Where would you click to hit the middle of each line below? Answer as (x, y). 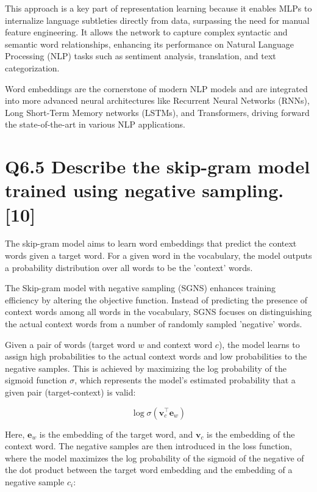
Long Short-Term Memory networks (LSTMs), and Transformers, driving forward (157, 112)
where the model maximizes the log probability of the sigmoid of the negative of (155, 458)
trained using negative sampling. (144, 190)
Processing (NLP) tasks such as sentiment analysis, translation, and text (141, 56)
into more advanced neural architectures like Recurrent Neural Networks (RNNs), (157, 100)
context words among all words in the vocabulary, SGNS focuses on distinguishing (158, 312)
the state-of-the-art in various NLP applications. (95, 124)
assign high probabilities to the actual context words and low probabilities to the (156, 356)
